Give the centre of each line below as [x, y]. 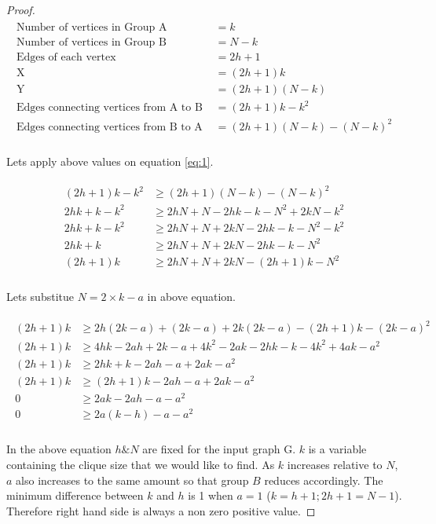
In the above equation [59, 449]
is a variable [337, 449]
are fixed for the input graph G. [219, 449]
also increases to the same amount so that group [132, 480]
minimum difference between [75, 495]
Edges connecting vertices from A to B [109, 108]
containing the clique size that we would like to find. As [141, 464]
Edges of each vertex [66, 57]
